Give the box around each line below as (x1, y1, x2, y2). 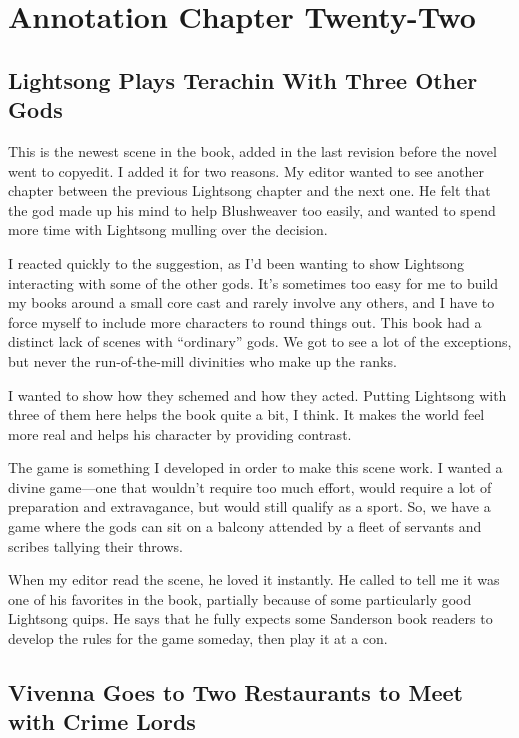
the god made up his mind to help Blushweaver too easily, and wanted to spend (8, 199, 496, 220)
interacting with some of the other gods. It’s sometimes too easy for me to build (8, 272, 499, 293)
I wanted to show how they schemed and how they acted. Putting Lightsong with (8, 384, 507, 405)
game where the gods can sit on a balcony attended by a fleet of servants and (8, 516, 482, 537)
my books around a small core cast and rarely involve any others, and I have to (8, 292, 495, 313)
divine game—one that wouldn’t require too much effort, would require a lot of (8, 476, 492, 497)
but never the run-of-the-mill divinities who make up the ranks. (8, 350, 397, 371)
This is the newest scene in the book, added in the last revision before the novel (8, 140, 497, 161)
